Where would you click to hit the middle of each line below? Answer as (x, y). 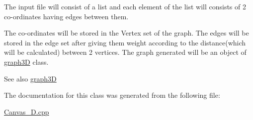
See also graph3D (30, 78)
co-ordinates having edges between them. (66, 16)
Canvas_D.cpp (27, 111)
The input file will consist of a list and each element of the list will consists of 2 (125, 6)
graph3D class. (26, 61)
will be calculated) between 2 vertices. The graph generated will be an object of (125, 52)
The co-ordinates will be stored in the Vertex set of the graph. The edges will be (126, 33)
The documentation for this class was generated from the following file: (112, 95)
